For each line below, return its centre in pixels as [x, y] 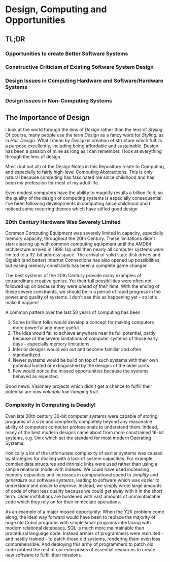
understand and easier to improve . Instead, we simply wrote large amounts [83, 486]
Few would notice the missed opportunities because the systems [80, 371]
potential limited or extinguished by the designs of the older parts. [81, 366]
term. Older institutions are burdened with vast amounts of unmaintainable [83, 496]
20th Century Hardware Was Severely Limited [63, 222]
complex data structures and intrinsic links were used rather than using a [81, 464]
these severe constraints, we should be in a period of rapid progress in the [83, 292]
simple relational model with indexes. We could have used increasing [77, 469]
